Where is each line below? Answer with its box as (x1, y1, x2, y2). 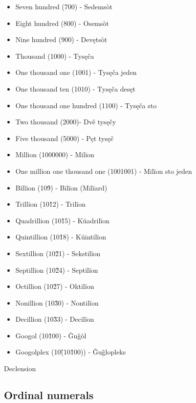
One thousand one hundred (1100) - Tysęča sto (15, 100, 157, 110)
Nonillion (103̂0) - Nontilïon (15, 297, 99, 308)
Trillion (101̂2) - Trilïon (15, 199, 86, 209)
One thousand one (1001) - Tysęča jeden (15, 67, 137, 77)
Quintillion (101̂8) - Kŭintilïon (15, 232, 106, 242)
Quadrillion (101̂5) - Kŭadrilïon (15, 215, 110, 225)
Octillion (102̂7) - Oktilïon (15, 281, 94, 291)
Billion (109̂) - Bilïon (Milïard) (15, 182, 108, 192)
